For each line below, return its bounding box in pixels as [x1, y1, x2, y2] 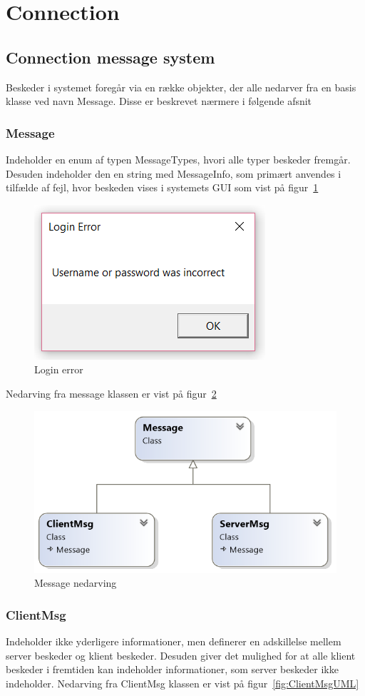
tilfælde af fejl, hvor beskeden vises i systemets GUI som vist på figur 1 [6, 180, 319, 195]
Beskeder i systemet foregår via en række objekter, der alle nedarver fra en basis [6, 79, 356, 94]
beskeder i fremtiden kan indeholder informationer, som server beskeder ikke [6, 662, 339, 677]
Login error [34, 362, 83, 377]
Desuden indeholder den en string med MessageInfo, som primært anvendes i [6, 166, 341, 181]
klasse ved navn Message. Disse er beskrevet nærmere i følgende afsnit [6, 94, 312, 109]
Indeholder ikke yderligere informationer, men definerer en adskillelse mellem [6, 634, 341, 649]
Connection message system [6, 46, 215, 68]
